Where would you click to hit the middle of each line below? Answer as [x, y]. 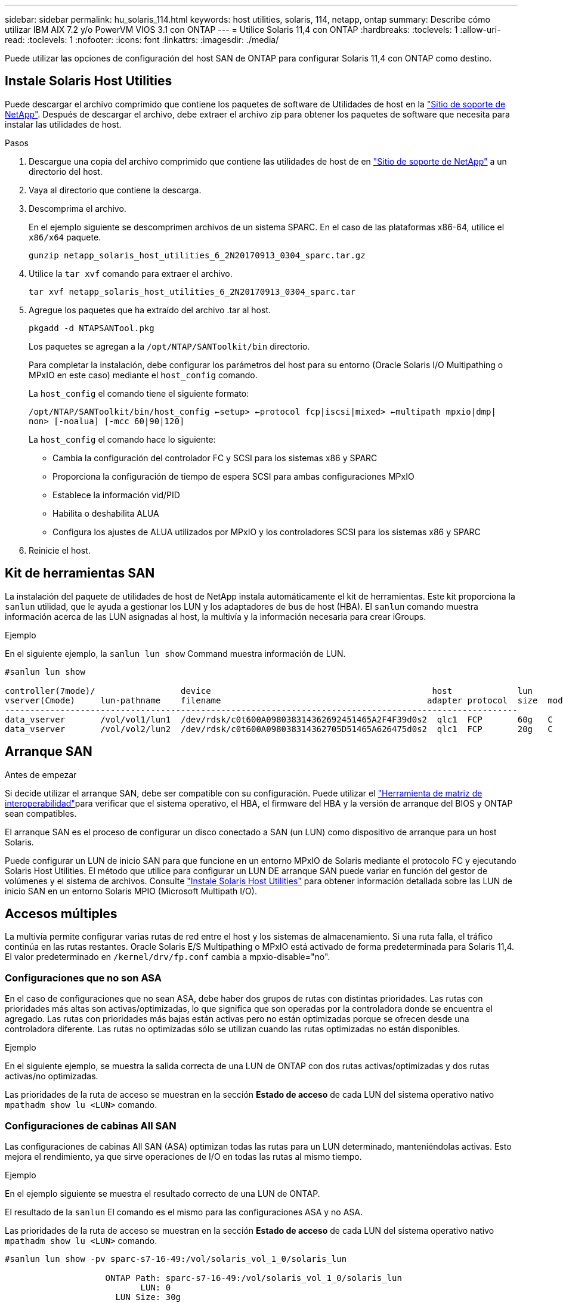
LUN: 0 [156, 1287]
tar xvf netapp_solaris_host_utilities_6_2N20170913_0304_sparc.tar [192, 291]
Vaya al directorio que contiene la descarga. [115, 190]
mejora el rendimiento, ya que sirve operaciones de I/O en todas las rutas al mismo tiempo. [183, 1156]
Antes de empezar [41, 774]
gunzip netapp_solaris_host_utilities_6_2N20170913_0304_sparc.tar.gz [197, 255]
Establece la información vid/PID [116, 495]
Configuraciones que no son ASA [83, 978]
